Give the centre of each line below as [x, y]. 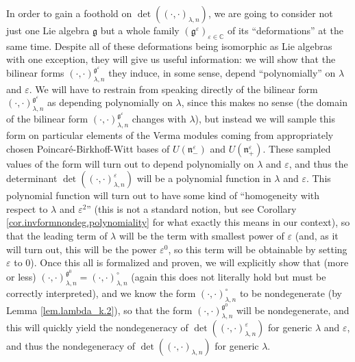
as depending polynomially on [110, 102]
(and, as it [317, 236]
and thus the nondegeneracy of [71, 346]
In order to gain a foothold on [69, 13]
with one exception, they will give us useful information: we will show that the [171, 59]
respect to [27, 208]
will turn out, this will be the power [82, 249]
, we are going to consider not [270, 13]
